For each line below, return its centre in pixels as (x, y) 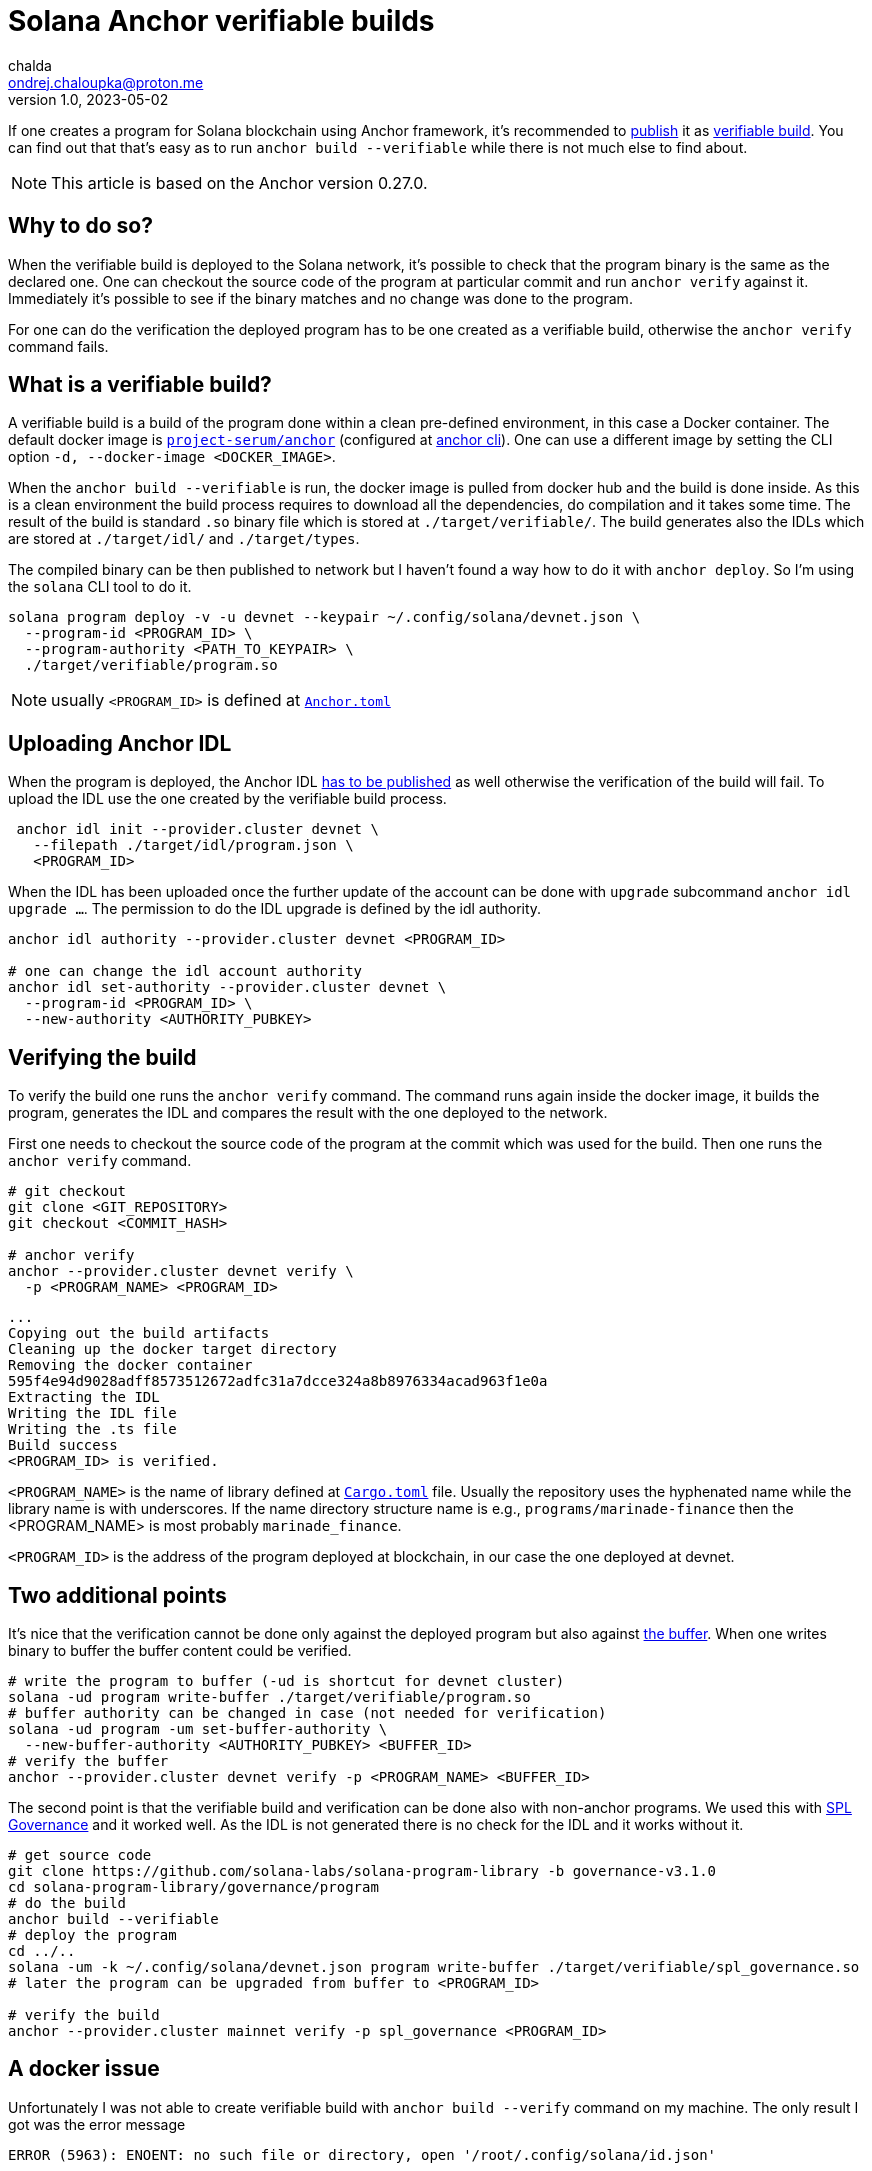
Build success (63, 1445)
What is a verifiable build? (140, 385)
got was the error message (97, 2124)
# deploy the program (92, 1934)
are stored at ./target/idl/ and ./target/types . (184, 539)
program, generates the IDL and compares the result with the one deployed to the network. (308, 1113)
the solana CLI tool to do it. (100, 587)
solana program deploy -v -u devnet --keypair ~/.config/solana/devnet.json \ (324, 617)
